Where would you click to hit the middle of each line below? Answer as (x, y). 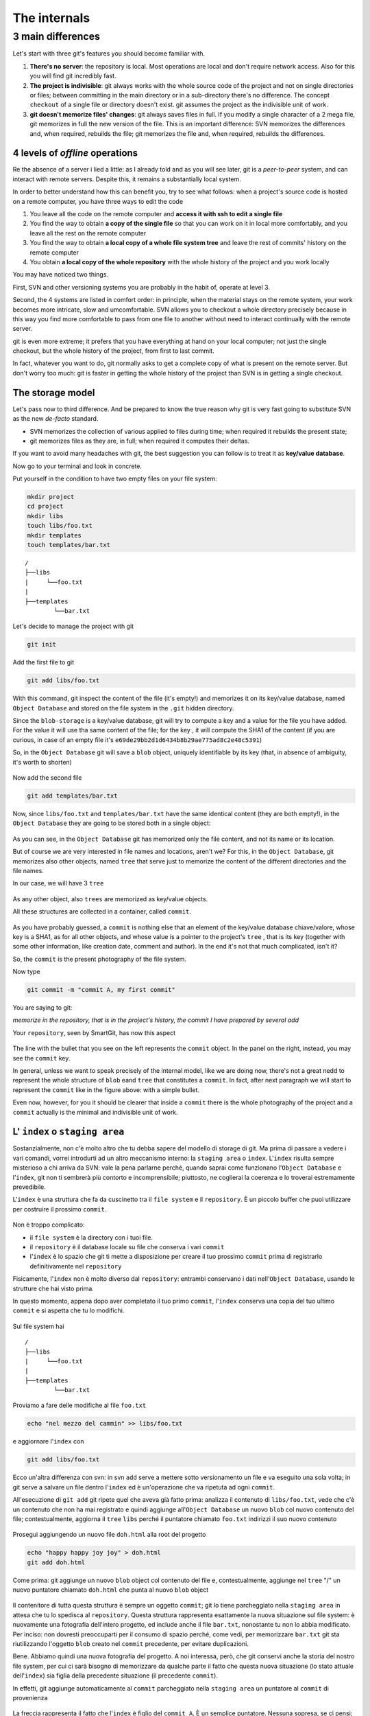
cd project (45, 507)
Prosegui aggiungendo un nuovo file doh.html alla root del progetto (109, 1535)
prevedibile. (29, 1187)
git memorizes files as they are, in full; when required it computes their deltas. (140, 441)
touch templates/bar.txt (69, 545)
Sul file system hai (38, 1326)
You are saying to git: (42, 1008)
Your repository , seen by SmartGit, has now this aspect (94, 1032)
